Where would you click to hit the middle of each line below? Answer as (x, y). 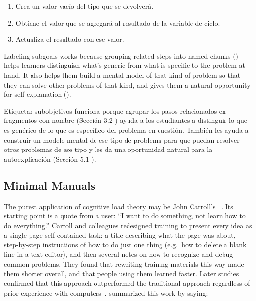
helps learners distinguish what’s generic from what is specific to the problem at (125, 65)
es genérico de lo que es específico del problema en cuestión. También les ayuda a (126, 130)
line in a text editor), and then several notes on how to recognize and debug (119, 254)
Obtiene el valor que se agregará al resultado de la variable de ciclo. (118, 22)
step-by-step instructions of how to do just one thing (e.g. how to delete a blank (125, 244)
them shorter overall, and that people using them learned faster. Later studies (122, 273)
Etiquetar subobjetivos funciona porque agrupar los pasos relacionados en (115, 110)
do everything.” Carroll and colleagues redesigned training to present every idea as (128, 225)
